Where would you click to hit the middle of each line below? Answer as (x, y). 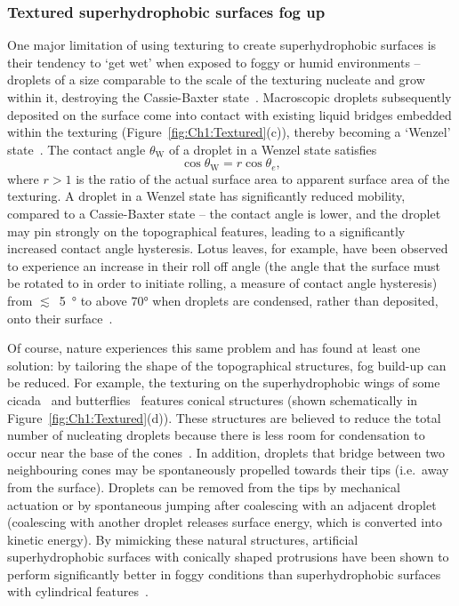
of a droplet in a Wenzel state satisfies (273, 149)
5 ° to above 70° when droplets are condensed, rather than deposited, (249, 300)
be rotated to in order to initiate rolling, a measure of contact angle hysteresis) (222, 283)
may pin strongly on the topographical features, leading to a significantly (206, 231)
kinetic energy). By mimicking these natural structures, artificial (183, 539)
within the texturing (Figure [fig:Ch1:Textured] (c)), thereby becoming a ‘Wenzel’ (229, 132)
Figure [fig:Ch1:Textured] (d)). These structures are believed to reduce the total (224, 417)
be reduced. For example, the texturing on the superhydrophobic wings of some (224, 383)
